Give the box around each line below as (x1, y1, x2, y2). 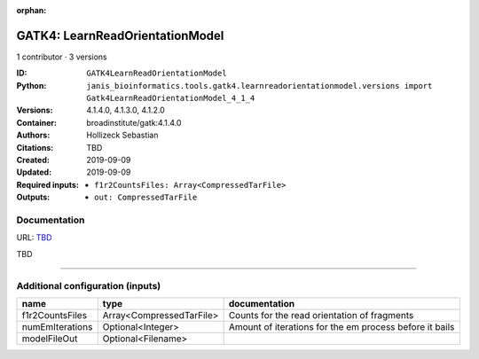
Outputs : (16, 191, 51, 203)
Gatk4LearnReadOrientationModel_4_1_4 (86, 93, 255, 104)
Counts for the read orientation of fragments (228, 308, 414, 321)
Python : (16, 80, 47, 90)
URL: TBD (16, 232, 52, 243)
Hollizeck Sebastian (86, 129, 159, 141)
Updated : (16, 167, 52, 177)
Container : (16, 117, 58, 128)
